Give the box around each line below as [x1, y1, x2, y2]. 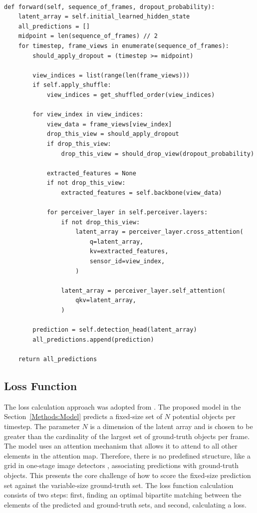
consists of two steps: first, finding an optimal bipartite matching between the [4, 490, 242, 500]
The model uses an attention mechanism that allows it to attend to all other [4, 441, 238, 451]
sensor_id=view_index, [89, 258, 165, 265]
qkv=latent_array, [75, 297, 136, 304]
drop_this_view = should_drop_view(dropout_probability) [61, 150, 255, 157]
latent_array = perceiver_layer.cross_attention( [75, 228, 244, 236]
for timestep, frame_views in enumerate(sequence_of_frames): [18, 42, 230, 49]
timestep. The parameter [4, 421, 80, 431]
